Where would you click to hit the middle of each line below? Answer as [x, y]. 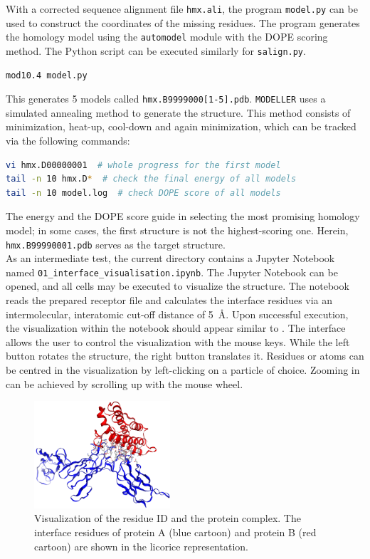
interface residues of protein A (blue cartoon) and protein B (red [175, 532]
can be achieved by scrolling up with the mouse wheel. [125, 383]
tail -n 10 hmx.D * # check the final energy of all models [151, 179]
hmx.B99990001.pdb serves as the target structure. [116, 244]
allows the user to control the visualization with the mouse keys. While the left [178, 341]
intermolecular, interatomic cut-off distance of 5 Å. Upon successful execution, [177, 314]
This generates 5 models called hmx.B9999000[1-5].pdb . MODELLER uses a [166, 99]
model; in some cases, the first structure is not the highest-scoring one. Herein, [177, 230]
